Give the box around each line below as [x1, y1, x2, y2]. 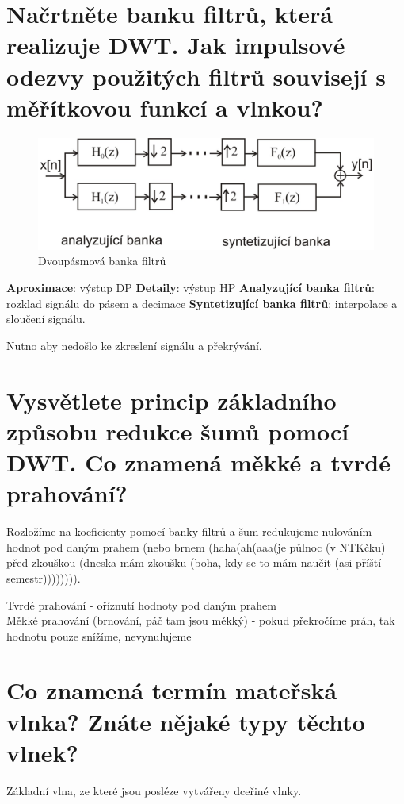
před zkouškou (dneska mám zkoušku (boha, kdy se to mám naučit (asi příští [6, 554, 382, 571]
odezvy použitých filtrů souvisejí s [6, 60, 386, 92]
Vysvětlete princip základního [6, 383, 337, 416]
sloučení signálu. [6, 310, 86, 327]
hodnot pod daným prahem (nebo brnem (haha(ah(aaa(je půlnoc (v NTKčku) [6, 538, 386, 555]
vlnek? [6, 736, 78, 768]
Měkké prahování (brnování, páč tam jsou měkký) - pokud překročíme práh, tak [6, 612, 395, 629]
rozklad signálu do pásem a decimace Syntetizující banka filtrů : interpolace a [6, 294, 398, 311]
